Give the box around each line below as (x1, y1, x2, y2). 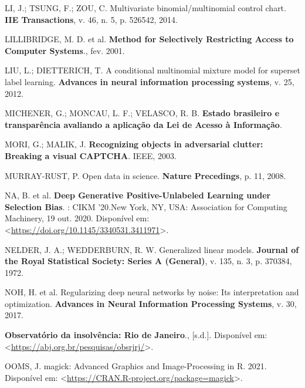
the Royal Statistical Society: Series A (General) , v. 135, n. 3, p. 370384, (5, 255, 292, 267)
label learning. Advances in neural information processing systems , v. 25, (5, 75, 294, 87)
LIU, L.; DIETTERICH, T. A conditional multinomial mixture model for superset (5, 64, 300, 76)
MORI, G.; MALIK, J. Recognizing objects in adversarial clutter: (5, 138, 263, 150)
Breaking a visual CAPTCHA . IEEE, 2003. (5, 149, 177, 161)
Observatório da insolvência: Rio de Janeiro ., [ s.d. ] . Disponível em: (5, 329, 267, 341)
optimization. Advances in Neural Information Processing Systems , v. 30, (5, 297, 297, 309)
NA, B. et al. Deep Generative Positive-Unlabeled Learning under (5, 189, 271, 201)
